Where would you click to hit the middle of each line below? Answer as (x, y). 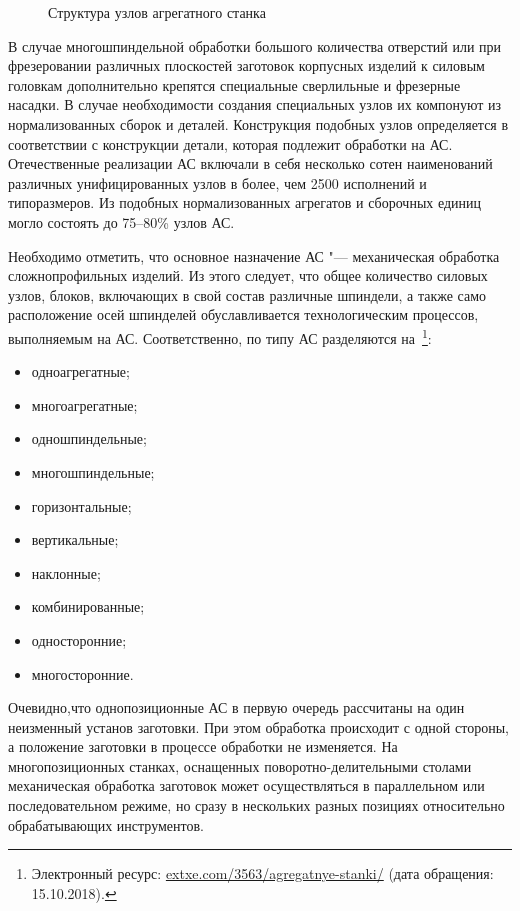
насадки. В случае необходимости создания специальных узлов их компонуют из (255, 104)
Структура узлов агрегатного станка (157, 12)
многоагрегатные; (84, 404)
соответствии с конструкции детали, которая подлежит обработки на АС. (230, 143)
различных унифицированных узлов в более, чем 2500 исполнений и (217, 182)
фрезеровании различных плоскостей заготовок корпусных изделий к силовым (246, 65)
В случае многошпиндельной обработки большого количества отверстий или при (255, 45)
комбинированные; (88, 606)
